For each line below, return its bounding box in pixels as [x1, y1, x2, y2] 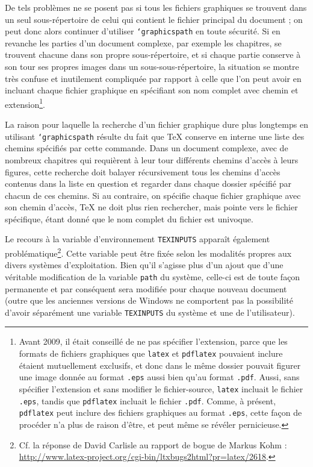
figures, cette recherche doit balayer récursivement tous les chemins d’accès [5, 165, 280, 178]
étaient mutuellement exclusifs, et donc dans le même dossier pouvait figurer [19, 359, 301, 371]
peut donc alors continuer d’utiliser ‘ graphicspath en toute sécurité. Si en [5, 25, 280, 37]
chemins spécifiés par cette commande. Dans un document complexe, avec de [5, 142, 288, 154]
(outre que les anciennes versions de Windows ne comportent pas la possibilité [5, 294, 294, 307]
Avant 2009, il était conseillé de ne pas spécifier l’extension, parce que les [19, 335, 288, 348]
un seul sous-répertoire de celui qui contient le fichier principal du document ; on [5, 13, 303, 25]
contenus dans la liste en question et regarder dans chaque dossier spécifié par [5, 177, 291, 190]
